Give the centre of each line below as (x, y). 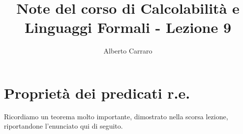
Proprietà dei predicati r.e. (97, 93)
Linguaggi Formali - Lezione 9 (128, 27)
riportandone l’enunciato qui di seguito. (63, 126)
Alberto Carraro (128, 51)
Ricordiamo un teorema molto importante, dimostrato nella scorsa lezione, (116, 116)
